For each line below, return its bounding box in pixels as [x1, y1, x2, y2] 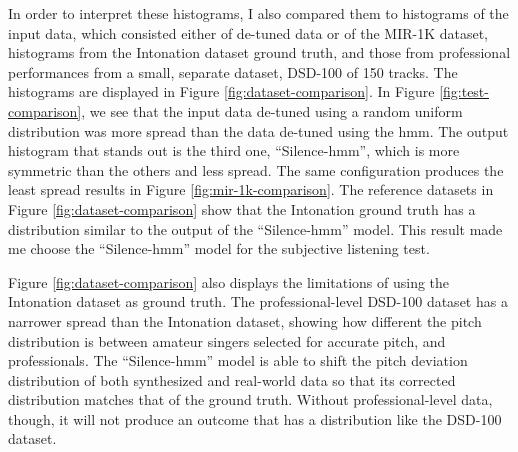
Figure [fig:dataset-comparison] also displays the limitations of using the [8, 271, 450, 292]
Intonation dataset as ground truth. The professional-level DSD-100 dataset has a [8, 291, 508, 312]
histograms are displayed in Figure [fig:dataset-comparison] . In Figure [8, 81, 435, 102]
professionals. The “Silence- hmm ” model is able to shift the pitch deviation [8, 350, 468, 371]
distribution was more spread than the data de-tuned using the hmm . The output [8, 120, 509, 141]
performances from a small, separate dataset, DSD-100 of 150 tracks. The [8, 61, 458, 82]
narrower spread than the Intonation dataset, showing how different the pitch [8, 310, 482, 331]
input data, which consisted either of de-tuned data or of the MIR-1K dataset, [8, 22, 489, 43]
